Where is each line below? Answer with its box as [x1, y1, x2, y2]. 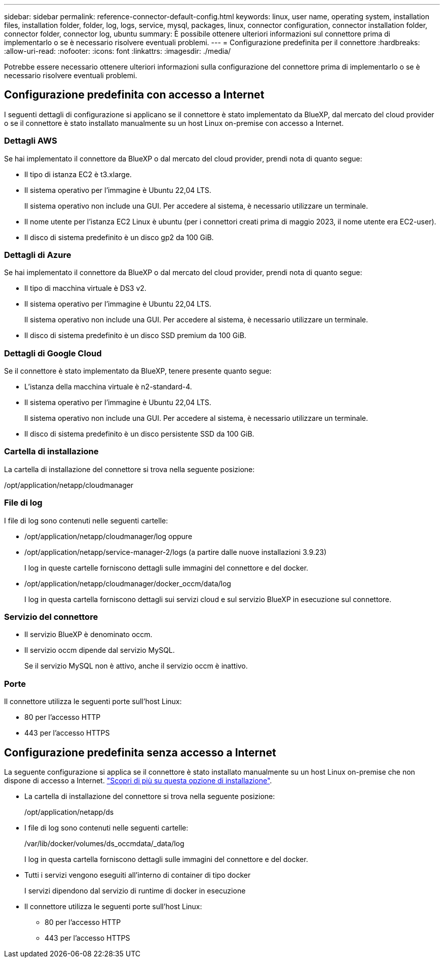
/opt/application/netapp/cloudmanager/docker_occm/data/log [24, 579, 231, 588]
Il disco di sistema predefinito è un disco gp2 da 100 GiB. [24, 233, 214, 242]
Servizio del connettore [4, 611, 98, 622]
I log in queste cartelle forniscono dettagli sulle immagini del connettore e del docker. [24, 563, 309, 572]
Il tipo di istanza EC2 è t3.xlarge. [24, 170, 132, 179]
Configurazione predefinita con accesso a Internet [4, 88, 265, 102]
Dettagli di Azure [4, 249, 71, 260]
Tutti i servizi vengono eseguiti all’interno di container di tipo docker [24, 870, 251, 879]
